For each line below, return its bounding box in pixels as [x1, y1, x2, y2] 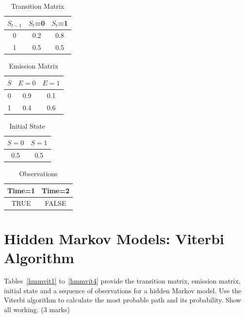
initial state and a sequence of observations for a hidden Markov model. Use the [4, 285, 242, 295]
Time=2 [42, 185, 70, 195]
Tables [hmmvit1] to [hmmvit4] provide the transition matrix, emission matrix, [4, 276, 241, 286]
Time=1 [7, 185, 35, 195]
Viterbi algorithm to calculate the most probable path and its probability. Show [4, 295, 242, 305]
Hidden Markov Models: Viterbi [4, 229, 224, 248]
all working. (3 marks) [4, 304, 70, 314]
